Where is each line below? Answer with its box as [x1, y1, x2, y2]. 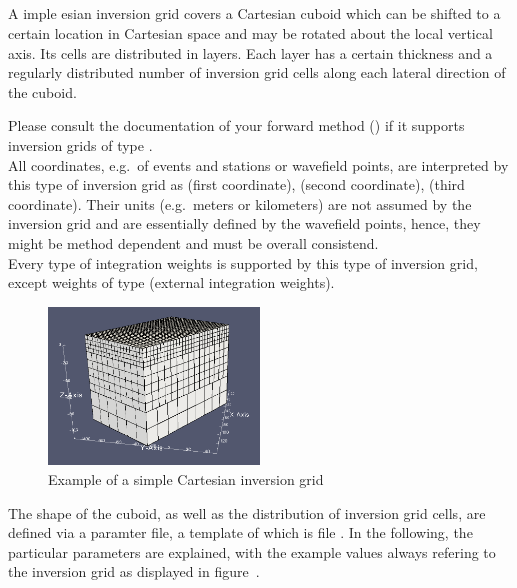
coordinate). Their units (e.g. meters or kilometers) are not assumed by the [8, 193, 472, 214]
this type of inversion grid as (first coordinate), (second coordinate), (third [8, 174, 465, 195]
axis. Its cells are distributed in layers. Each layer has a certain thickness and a [8, 42, 493, 63]
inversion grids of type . [8, 134, 153, 155]
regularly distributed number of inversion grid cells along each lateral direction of [8, 62, 506, 83]
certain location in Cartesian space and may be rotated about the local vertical [8, 22, 493, 43]
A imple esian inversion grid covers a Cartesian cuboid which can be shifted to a [8, 3, 501, 24]
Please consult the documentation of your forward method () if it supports [8, 115, 465, 136]
